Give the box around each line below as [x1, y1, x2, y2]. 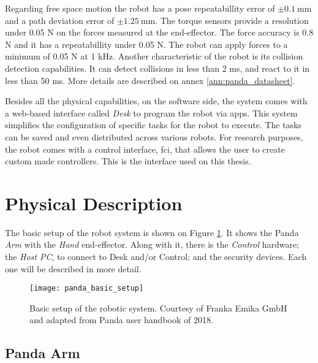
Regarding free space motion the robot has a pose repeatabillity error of [5, 2, 275, 14]
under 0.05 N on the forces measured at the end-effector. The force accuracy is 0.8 [5, 26, 314, 39]
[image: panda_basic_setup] [29, 284, 144, 293]
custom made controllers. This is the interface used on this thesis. [5, 155, 251, 167]
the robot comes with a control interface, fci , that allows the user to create [5, 142, 285, 155]
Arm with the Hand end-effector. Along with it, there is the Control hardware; [5, 238, 300, 251]
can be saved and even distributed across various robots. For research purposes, [5, 130, 303, 143]
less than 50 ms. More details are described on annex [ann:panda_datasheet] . [5, 74, 295, 86]
